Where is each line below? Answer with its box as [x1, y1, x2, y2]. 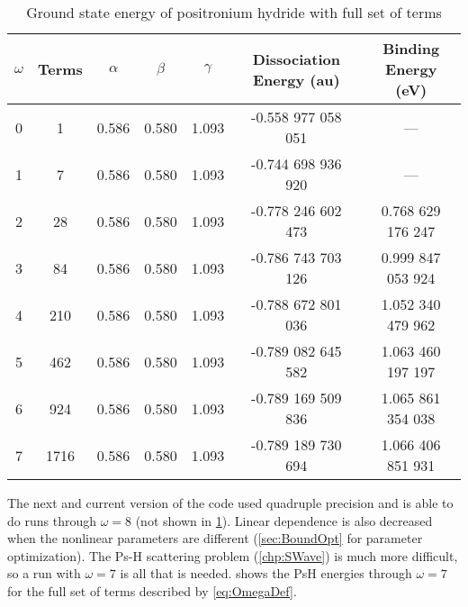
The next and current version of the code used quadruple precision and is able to [7, 494, 454, 512]
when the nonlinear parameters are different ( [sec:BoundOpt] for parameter [7, 529, 423, 548]
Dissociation [252, 48, 340, 69]
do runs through [7, 511, 96, 530]
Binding [382, 38, 440, 59]
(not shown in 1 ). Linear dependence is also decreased [135, 511, 433, 530]
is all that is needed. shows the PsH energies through [120, 564, 412, 583]
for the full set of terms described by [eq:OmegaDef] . [7, 581, 297, 600]
